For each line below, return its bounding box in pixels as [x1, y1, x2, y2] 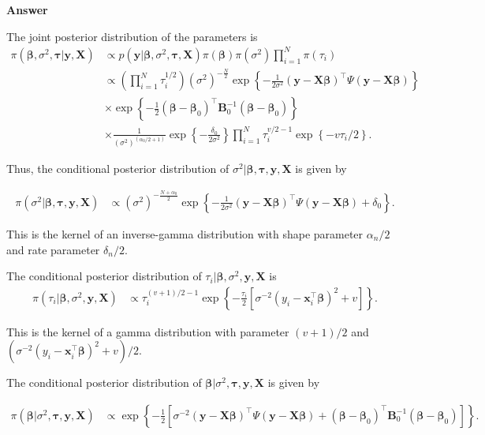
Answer [6, 2, 48, 17]
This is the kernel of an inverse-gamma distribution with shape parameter [6, 225, 364, 242]
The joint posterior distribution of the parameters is [6, 28, 258, 44]
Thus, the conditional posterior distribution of [6, 160, 229, 177]
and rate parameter [6, 241, 100, 257]
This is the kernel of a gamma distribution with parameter [6, 323, 289, 339]
